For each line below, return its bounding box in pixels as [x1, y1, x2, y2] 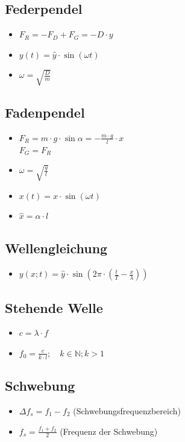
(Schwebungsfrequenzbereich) [73, 404, 181, 417]
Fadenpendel [5, 103, 85, 122]
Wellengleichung [5, 239, 108, 257]
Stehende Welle [5, 298, 103, 317]
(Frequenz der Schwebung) [60, 425, 158, 437]
